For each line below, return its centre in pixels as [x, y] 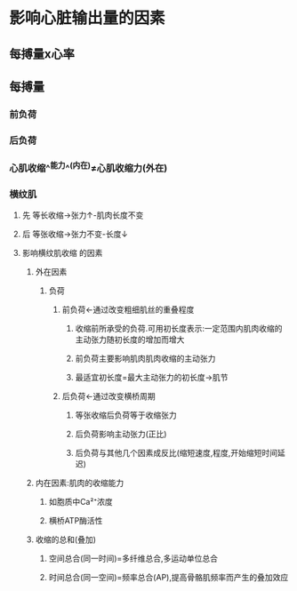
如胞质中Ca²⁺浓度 [80, 502]
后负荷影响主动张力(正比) [121, 434]
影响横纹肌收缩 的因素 [62, 253]
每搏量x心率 [42, 54]
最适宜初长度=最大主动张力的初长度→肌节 [152, 378]
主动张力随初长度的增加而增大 [130, 339]
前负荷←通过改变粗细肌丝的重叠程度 [128, 310]
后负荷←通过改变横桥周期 [108, 396]
